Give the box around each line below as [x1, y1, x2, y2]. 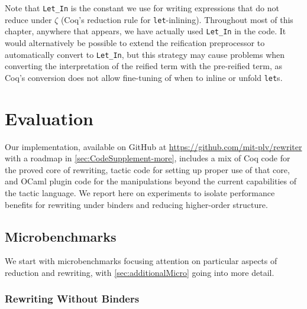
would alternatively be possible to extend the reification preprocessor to [5, 36, 265, 48]
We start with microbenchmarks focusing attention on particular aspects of [5, 255, 277, 267]
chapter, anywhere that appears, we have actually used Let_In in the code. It [5, 25, 286, 37]
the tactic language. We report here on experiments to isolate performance [5, 186, 275, 199]
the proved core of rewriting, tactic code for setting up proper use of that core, [5, 163, 290, 175]
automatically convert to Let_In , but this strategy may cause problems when [5, 48, 285, 60]
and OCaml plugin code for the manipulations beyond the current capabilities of [5, 175, 297, 187]
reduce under [5, 13, 52, 25]
